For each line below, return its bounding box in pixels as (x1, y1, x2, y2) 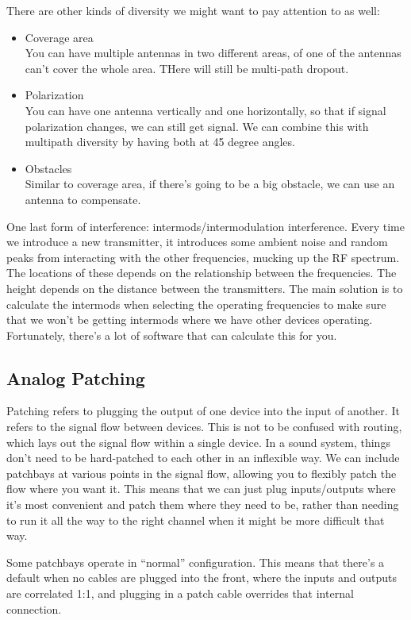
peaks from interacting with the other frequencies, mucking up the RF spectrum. (6, 248, 400, 265)
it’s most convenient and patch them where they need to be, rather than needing (6, 496, 399, 513)
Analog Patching (6, 365, 145, 390)
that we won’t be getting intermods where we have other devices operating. (6, 311, 373, 328)
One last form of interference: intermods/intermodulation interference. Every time (6, 218, 405, 234)
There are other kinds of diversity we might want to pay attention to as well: (6, 2, 380, 18)
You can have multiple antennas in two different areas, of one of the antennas (25, 44, 401, 61)
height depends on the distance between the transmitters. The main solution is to (6, 279, 403, 296)
